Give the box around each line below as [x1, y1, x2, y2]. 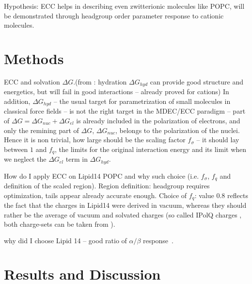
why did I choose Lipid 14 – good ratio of [4, 235, 127, 245]
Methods [4, 48, 64, 68]
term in [65, 154, 88, 164]
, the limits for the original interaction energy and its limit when [54, 144, 247, 154]
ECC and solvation [4, 76, 60, 86]
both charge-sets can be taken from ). [4, 219, 115, 229]
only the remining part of [4, 125, 79, 135]
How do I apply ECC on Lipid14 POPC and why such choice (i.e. [4, 170, 199, 181]
